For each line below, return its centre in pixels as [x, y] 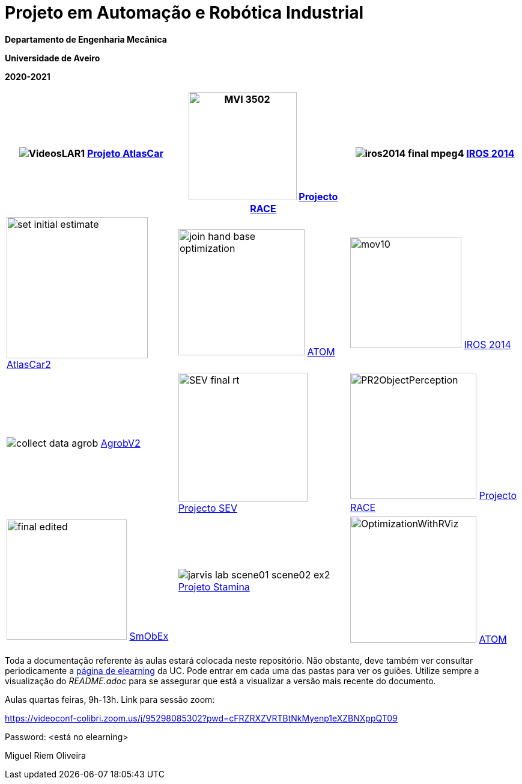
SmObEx [149, 636]
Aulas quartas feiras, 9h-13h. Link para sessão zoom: [110, 699]
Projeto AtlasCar [125, 153]
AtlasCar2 [29, 364]
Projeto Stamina [214, 586]
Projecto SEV [208, 508]
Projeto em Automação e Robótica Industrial [184, 13]
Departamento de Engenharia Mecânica [86, 39]
